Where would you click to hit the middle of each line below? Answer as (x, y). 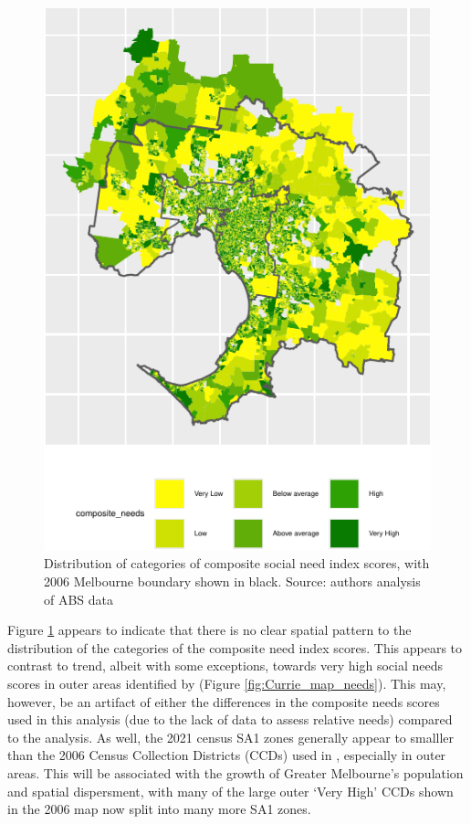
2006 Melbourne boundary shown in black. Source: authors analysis (232, 581)
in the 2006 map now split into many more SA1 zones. (159, 809)
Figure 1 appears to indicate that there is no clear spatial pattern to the (209, 630)
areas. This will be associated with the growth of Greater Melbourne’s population (235, 773)
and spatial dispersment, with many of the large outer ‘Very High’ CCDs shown (230, 791)
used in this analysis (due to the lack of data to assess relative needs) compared (230, 719)
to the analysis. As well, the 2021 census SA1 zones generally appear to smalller (231, 737)
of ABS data (79, 599)
